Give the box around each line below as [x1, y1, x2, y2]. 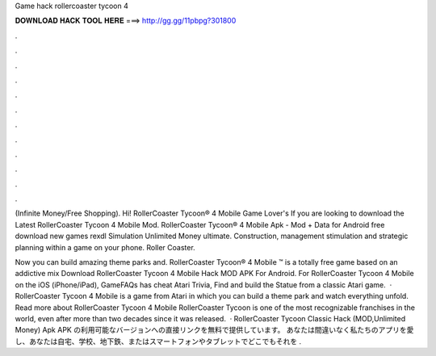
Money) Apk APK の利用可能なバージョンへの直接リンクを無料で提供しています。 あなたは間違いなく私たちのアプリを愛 [15, 325, 414, 335]
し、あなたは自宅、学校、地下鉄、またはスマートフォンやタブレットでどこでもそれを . [15, 336, 302, 346]
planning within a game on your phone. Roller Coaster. [15, 242, 195, 252]
